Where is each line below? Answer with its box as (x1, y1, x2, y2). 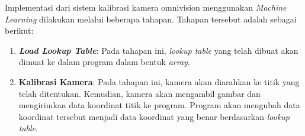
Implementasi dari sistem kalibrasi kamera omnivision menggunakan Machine (5, 1, 287, 13)
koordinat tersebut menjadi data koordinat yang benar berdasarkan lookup (18, 110, 290, 122)
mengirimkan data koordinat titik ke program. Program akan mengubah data (18, 99, 300, 111)
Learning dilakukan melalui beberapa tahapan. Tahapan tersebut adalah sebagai (5, 12, 297, 25)
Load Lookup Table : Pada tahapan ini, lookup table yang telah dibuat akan (18, 44, 298, 56)
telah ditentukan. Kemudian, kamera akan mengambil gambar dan (18, 87, 261, 99)
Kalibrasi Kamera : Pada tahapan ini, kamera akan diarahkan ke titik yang (18, 75, 300, 88)
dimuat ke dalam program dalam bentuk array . (18, 56, 190, 68)
